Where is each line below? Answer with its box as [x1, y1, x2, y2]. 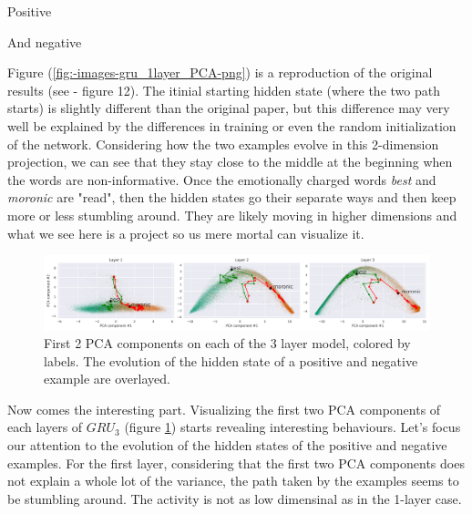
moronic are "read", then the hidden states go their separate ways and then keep [7, 188, 457, 207]
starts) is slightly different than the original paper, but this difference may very [7, 98, 450, 118]
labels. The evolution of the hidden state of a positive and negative [44, 351, 418, 370]
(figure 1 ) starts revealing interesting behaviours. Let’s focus [124, 417, 461, 437]
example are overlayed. [44, 369, 170, 388]
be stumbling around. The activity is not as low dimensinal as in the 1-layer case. [7, 488, 462, 508]
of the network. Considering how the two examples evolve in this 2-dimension [7, 134, 439, 153]
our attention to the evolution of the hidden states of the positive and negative [7, 436, 447, 455]
